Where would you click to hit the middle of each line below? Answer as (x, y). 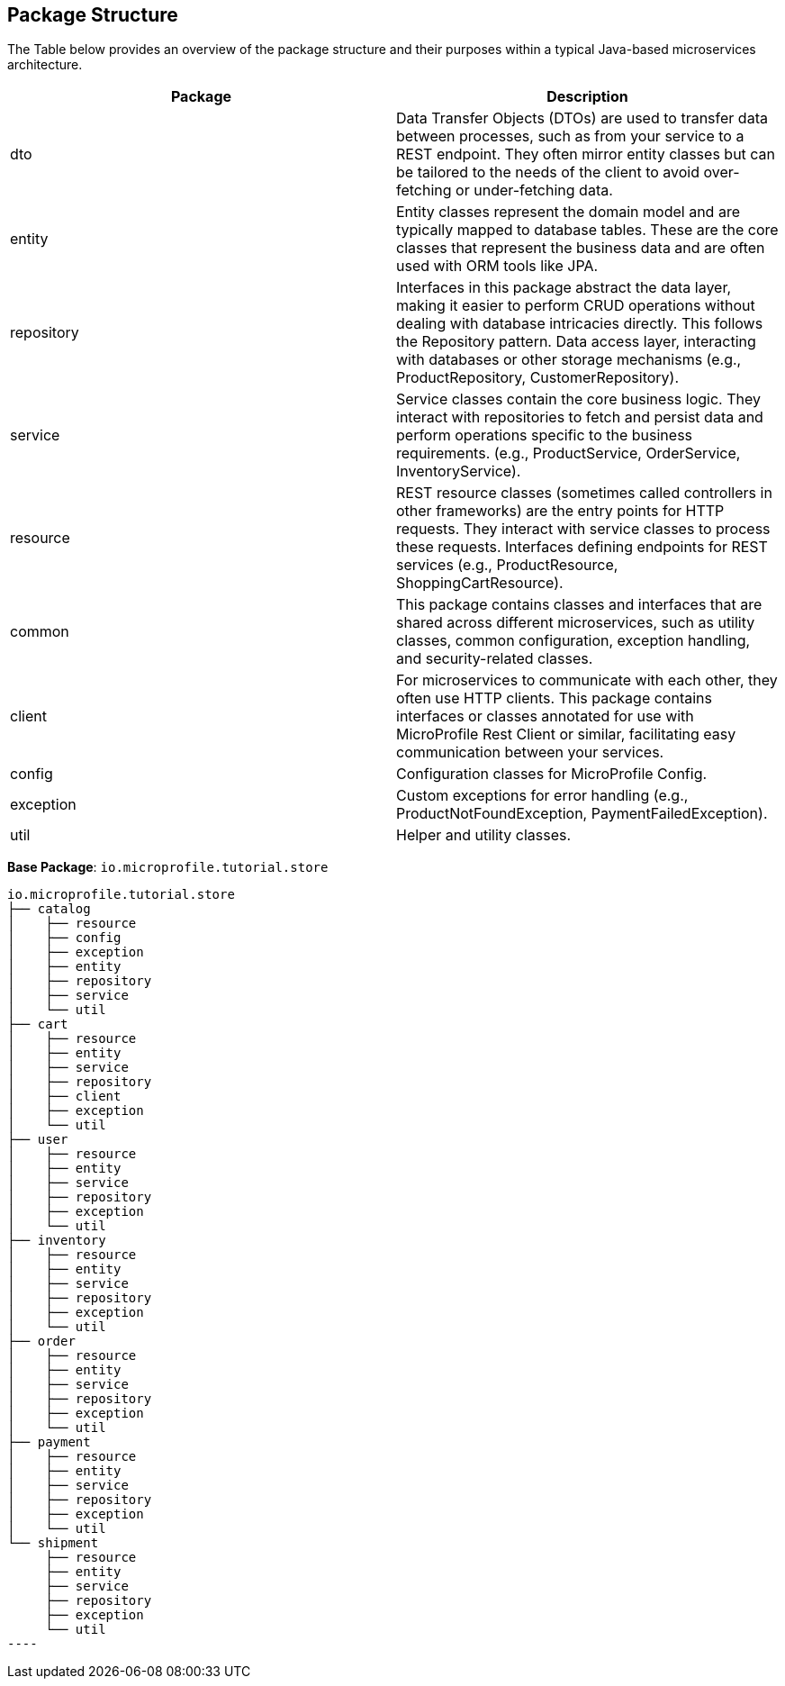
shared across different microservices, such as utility (576, 623)
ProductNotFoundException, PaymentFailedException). (582, 814)
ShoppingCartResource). (480, 583)
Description (587, 97)
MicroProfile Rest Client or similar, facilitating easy (566, 734)
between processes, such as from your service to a (570, 136)
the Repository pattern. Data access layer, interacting (576, 342)
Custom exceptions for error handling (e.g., (542, 796)
